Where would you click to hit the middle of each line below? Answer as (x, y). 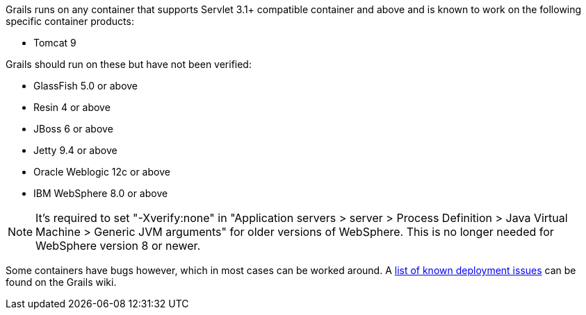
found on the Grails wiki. (61, 282)
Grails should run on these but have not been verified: (129, 64)
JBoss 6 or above (73, 129)
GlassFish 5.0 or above (86, 86)
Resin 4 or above (72, 107)
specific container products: (70, 21)
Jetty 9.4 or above (75, 150)
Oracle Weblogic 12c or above (102, 172)
